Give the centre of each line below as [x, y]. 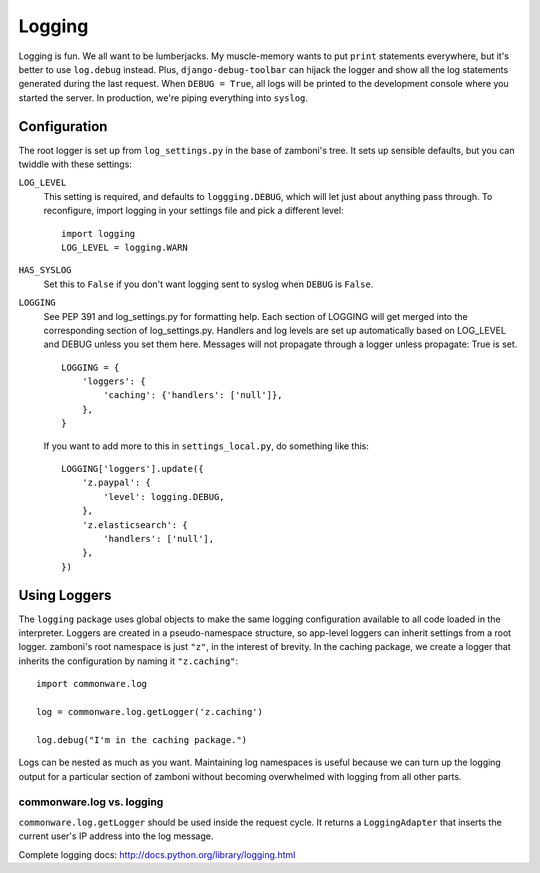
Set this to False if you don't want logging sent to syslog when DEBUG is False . [208, 284]
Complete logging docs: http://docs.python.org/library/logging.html [157, 854]
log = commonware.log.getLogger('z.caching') [150, 712]
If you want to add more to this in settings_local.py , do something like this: [206, 446]
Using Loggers [65, 595]
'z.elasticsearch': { [135, 524]
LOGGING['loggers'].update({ [132, 469]
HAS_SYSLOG [45, 270]
